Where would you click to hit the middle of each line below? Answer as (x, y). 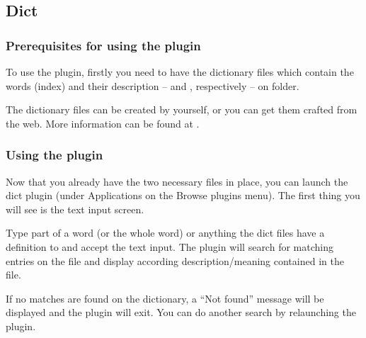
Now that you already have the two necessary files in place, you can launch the (177, 181)
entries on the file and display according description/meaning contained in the (175, 260)
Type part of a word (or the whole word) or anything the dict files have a (165, 233)
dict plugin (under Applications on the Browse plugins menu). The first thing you (183, 195)
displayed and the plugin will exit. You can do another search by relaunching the (181, 312)
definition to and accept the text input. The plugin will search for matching (170, 246)
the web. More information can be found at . (103, 123)
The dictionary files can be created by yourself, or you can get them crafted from (182, 109)
